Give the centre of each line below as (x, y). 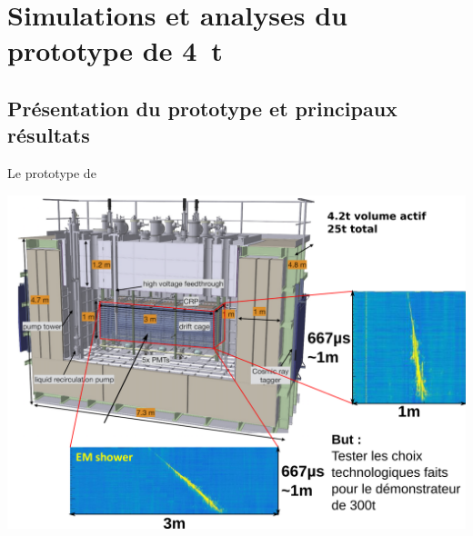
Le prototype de (52, 173)
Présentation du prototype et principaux (202, 108)
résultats (49, 135)
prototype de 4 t (115, 50)
